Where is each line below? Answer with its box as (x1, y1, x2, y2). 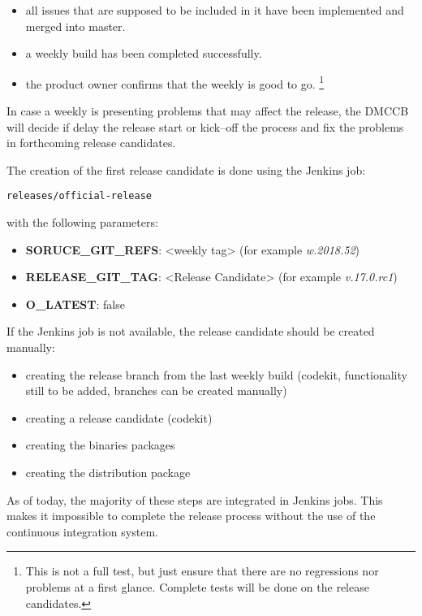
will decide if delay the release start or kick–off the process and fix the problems (6, 118, 404, 135)
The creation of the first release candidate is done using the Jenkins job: (6, 161, 366, 178)
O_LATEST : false (25, 295, 125, 312)
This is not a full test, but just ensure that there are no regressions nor (25, 562, 379, 579)
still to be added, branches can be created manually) (25, 382, 287, 399)
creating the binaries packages (25, 436, 175, 453)
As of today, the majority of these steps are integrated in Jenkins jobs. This (6, 491, 383, 508)
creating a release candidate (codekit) (25, 409, 213, 426)
